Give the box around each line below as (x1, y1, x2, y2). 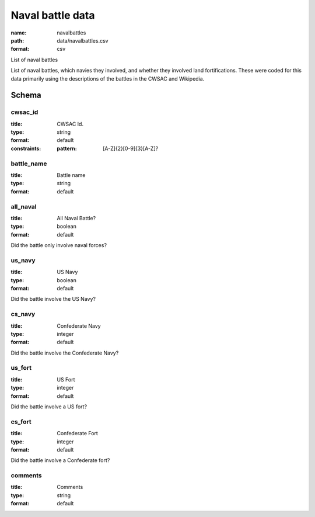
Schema (10, 91, 42, 100)
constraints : (10, 145, 41, 152)
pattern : (57, 145, 77, 152)
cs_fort (10, 418, 32, 426)
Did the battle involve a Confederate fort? (10, 457, 110, 464)
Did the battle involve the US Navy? (10, 296, 96, 303)
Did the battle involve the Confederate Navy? (10, 349, 119, 356)
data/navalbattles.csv (57, 37, 108, 44)
